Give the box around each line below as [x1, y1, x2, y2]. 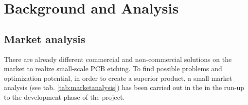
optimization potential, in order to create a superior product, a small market [4, 73, 232, 83]
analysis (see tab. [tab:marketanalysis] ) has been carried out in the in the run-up [4, 82, 245, 92]
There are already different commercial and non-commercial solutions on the [4, 54, 232, 64]
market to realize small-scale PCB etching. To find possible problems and [4, 63, 222, 74]
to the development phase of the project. [4, 91, 125, 102]
